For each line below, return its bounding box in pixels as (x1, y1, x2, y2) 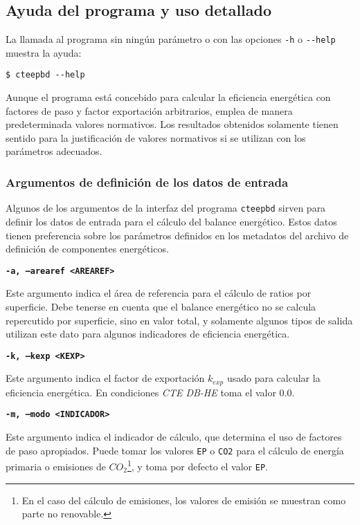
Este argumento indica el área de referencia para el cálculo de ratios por (6, 286, 312, 300)
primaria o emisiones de (6, 459, 106, 474)
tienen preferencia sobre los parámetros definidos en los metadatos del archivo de (6, 228, 349, 242)
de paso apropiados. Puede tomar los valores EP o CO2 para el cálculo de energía (6, 443, 344, 457)
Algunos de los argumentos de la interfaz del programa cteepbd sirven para (6, 201, 326, 215)
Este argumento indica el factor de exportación (6, 371, 205, 385)
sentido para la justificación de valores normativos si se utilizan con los (6, 130, 306, 145)
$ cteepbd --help (6, 70, 85, 80)
